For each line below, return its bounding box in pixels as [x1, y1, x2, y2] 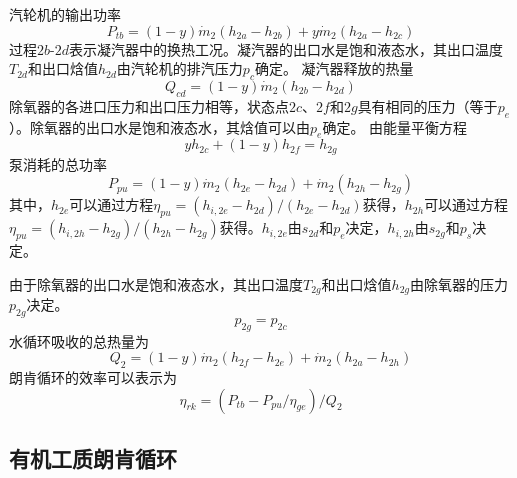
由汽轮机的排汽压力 [116, 58, 243, 79]
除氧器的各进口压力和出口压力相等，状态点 [9, 95, 289, 116]
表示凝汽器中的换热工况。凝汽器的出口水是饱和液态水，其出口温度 [68, 38, 503, 59]
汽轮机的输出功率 [9, 4, 121, 24]
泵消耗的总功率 [9, 153, 107, 174]
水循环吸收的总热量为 [9, 330, 149, 351]
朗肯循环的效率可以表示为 [9, 367, 177, 388]
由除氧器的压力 [410, 273, 509, 294]
